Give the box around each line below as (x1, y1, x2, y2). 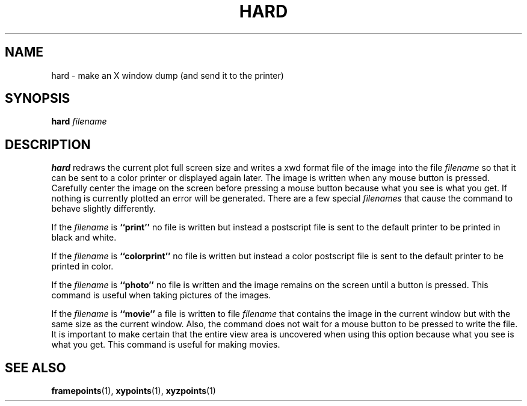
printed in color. (51, 261, 114, 272)
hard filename (51, 116, 107, 127)
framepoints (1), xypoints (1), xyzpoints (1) (51, 386, 216, 396)
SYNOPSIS (5, 91, 70, 106)
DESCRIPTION (5, 137, 91, 152)
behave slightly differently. (51, 203, 156, 214)
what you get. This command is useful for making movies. (51, 339, 280, 350)
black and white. (51, 232, 117, 243)
